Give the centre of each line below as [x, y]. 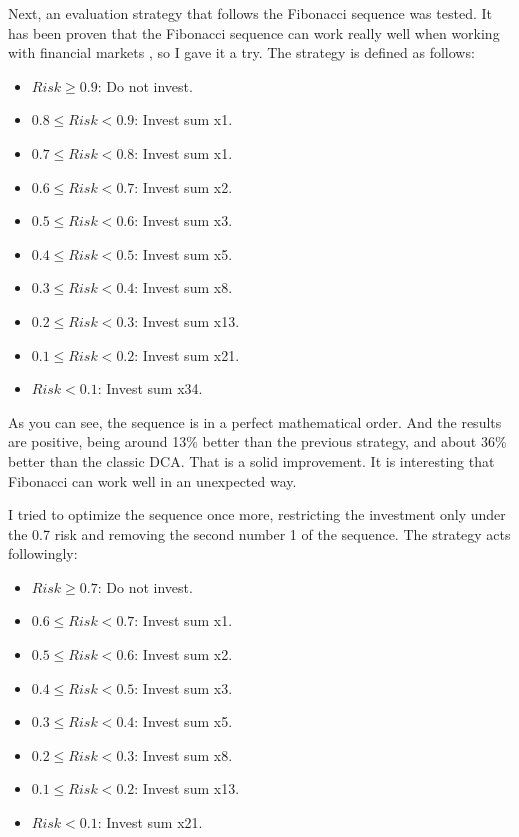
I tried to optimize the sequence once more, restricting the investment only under [257, 514]
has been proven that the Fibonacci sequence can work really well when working [254, 32]
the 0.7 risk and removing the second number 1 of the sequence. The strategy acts [259, 533]
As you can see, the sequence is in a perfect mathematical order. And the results [255, 421]
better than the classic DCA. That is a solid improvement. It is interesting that [251, 460]
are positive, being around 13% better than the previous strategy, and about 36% [257, 441]
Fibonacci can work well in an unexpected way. [152, 480]
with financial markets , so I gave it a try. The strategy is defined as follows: [241, 52]
